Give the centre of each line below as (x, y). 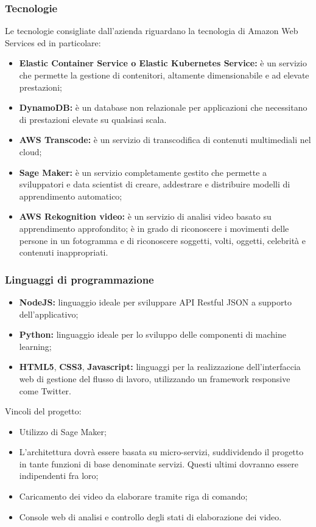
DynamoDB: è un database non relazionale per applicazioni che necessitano (163, 107)
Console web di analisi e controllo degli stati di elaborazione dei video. (150, 516)
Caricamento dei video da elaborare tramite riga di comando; (133, 496)
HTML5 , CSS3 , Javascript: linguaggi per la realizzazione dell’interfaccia (160, 367)
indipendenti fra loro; (59, 476)
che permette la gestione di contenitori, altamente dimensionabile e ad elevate (164, 75)
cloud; (30, 151)
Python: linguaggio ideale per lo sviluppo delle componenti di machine (153, 334)
